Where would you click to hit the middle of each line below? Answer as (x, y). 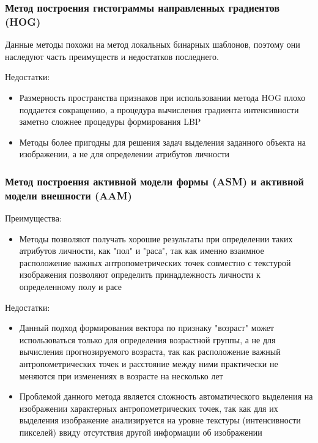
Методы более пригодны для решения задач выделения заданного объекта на (162, 142)
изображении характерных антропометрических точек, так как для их (149, 408)
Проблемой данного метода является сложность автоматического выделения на (166, 396)
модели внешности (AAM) (68, 195)
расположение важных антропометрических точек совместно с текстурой (155, 262)
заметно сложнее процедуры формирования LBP (110, 121)
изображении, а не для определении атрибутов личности (124, 154)
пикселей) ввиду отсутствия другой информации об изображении (141, 432)
